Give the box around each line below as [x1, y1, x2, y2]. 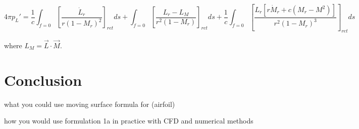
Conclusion [4, 69, 82, 90]
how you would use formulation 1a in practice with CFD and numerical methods [4, 115, 253, 126]
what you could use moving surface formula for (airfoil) [4, 98, 175, 109]
